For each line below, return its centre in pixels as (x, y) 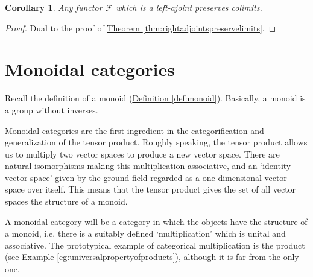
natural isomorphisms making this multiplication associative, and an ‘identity (148, 166)
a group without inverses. (52, 110)
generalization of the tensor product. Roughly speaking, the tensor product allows (156, 142)
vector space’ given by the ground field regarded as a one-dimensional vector (146, 177)
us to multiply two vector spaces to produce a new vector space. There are (142, 154)
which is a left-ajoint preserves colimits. (189, 7)
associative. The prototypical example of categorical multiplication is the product (155, 245)
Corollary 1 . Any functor (54, 7)
